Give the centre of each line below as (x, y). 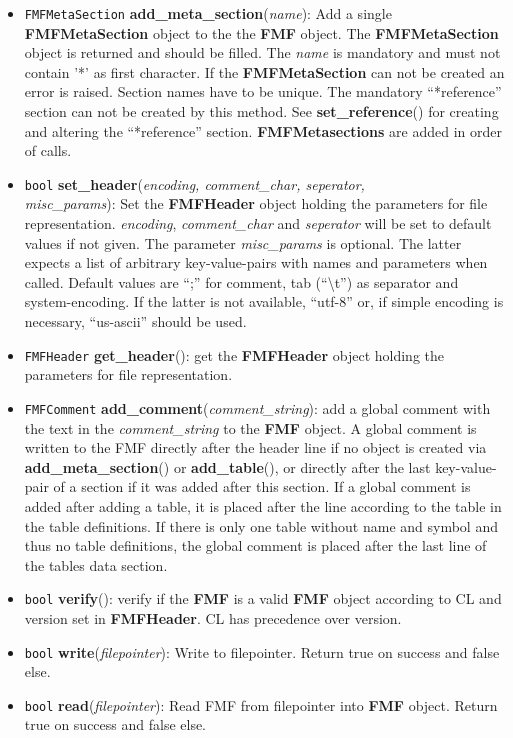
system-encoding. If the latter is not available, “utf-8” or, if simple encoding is (264, 301)
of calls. (48, 150)
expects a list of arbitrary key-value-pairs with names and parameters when (256, 262)
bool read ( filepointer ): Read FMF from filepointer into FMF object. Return (261, 704)
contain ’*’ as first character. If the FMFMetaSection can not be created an (264, 71)
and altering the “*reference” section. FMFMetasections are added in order (263, 130)
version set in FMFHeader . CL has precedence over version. (213, 617)
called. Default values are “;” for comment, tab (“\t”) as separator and (241, 281)
